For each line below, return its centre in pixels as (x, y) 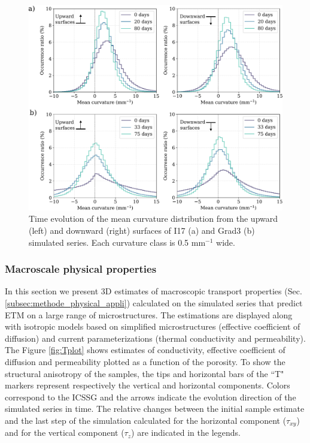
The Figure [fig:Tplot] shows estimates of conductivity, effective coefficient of (145, 350)
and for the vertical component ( (65, 433)
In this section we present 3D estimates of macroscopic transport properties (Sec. (154, 291)
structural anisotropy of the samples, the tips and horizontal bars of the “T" (145, 373)
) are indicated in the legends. (186, 433)
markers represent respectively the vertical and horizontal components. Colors (148, 385)
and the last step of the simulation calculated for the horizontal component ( (146, 420)
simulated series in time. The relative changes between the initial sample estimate (155, 409)
